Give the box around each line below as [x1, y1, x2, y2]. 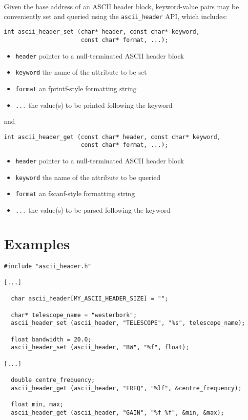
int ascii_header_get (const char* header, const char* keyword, [4, 133, 221, 140]
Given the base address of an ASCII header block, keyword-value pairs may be [4, 1, 239, 11]
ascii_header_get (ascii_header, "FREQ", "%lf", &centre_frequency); [11, 384, 242, 392]
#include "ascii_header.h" [4, 262, 91, 270]
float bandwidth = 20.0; [11, 336, 91, 343]
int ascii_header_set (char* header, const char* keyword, [4, 28, 200, 36]
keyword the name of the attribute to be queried [15, 172, 161, 182]
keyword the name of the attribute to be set [15, 67, 147, 77]
